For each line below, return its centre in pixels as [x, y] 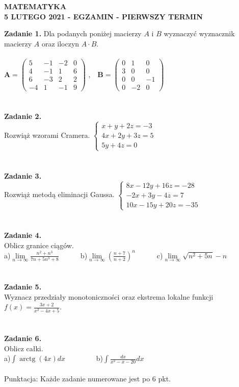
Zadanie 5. [23, 287]
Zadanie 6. [23, 338]
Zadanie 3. [23, 175]
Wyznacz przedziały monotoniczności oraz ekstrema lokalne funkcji [109, 296]
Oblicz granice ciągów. [39, 245]
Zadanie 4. [23, 235]
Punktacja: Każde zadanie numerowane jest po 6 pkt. [87, 378]
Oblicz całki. [24, 348]
